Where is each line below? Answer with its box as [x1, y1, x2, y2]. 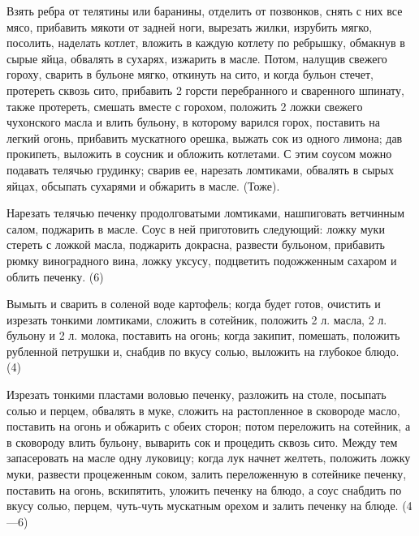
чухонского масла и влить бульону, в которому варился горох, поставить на [6, 114, 380, 131]
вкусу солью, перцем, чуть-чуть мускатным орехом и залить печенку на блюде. [6, 497, 399, 514]
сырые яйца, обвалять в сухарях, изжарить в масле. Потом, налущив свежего [6, 49, 387, 66]
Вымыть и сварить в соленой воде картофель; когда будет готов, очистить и [6, 295, 381, 312]
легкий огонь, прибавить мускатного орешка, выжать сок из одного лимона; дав [6, 129, 403, 146]
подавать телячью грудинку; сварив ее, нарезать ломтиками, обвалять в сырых [6, 161, 395, 178]
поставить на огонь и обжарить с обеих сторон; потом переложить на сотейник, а [6, 418, 411, 435]
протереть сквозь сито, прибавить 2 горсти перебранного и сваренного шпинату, [6, 81, 404, 98]
